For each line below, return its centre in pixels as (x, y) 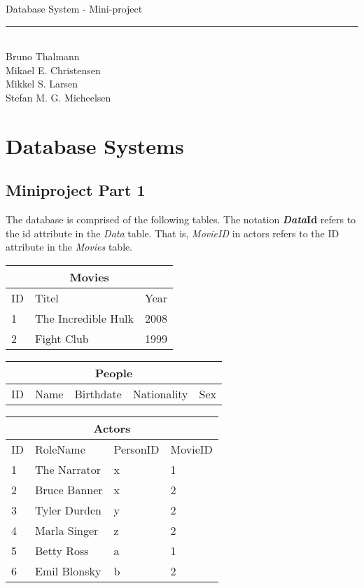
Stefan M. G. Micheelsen (58, 97)
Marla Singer (67, 530)
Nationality (160, 393)
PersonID (136, 449)
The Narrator (68, 469)
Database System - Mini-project (74, 8)
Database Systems (95, 145)
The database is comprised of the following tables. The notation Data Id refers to (181, 219)
